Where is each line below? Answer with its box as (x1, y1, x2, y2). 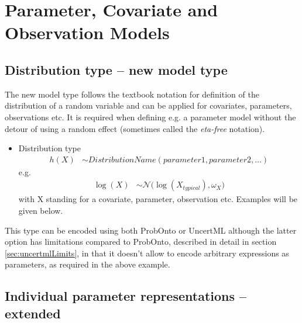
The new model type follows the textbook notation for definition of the (5, 88, 259, 100)
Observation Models (5, 20, 170, 44)
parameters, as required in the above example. (5, 258, 170, 270)
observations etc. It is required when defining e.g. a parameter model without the (5, 110, 296, 123)
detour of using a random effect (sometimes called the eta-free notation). (5, 122, 265, 134)
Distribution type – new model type (5, 60, 228, 78)
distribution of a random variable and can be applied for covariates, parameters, (5, 99, 292, 112)
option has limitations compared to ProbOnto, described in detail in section (5, 235, 277, 248)
